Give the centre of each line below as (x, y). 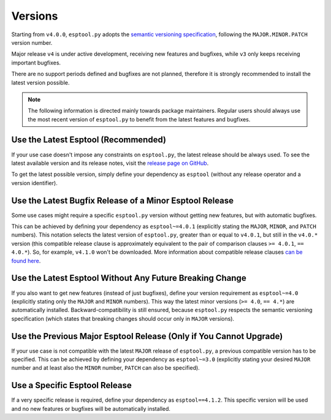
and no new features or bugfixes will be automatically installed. (91, 408)
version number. (32, 42)
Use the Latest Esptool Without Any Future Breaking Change (129, 278)
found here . (26, 261)
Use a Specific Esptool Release (71, 385)
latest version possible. (40, 82)
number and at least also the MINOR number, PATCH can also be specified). (106, 368)
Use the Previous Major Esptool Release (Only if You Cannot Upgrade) (147, 336)
